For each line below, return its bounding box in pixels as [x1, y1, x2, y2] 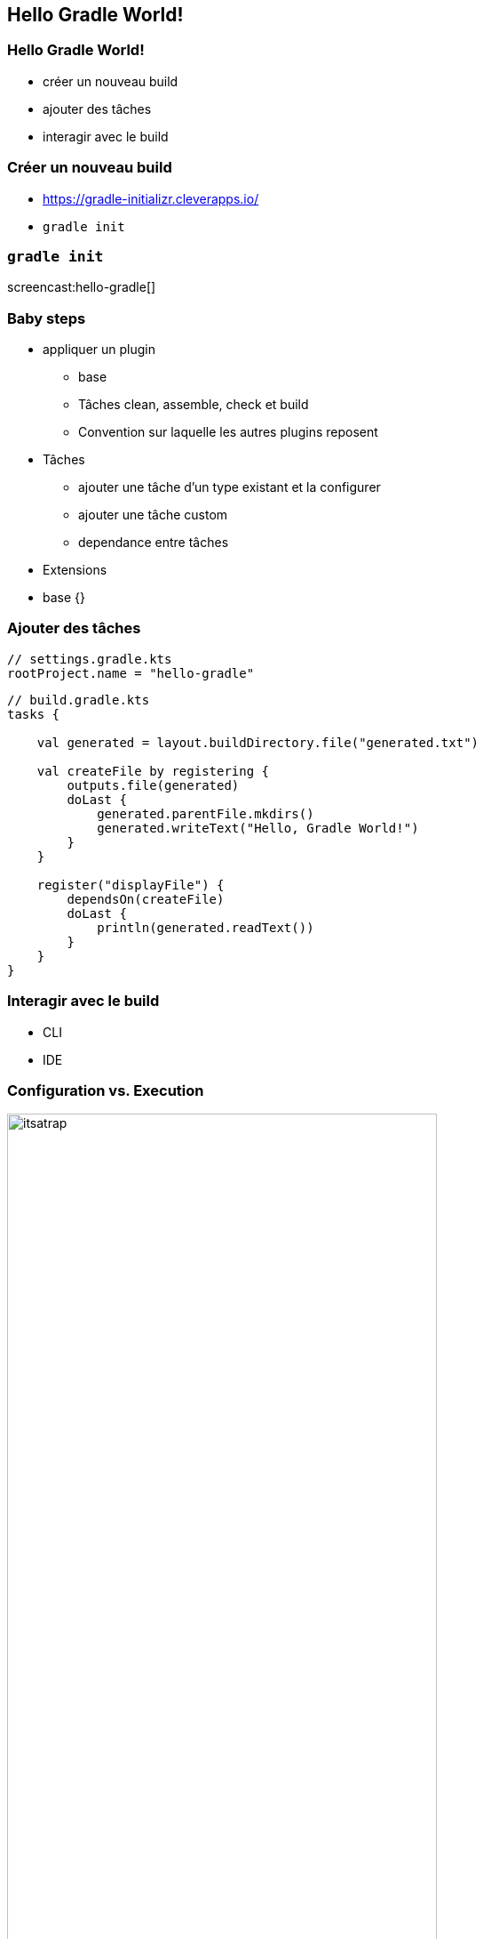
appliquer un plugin [43, 342, 155, 358]
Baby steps [7, 309, 86, 327]
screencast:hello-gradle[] [7, 279, 156, 295]
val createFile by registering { [36, 763, 270, 778]
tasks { [7, 706, 60, 721]
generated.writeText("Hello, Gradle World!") [97, 820, 419, 835]
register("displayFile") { [36, 877, 225, 892]
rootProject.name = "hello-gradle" [7, 665, 255, 680]
